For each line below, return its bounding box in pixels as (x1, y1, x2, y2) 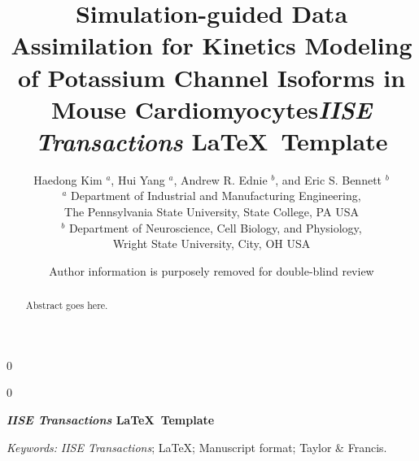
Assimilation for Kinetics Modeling (11, 28, 412, 62)
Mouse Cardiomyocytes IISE (50, 92, 373, 126)
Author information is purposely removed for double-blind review (49, 262, 374, 279)
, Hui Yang (111, 171, 165, 188)
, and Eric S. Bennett (275, 171, 382, 188)
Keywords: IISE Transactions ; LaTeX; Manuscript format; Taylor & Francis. (7, 438, 387, 455)
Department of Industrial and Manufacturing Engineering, (71, 187, 361, 204)
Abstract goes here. (25, 298, 108, 312)
